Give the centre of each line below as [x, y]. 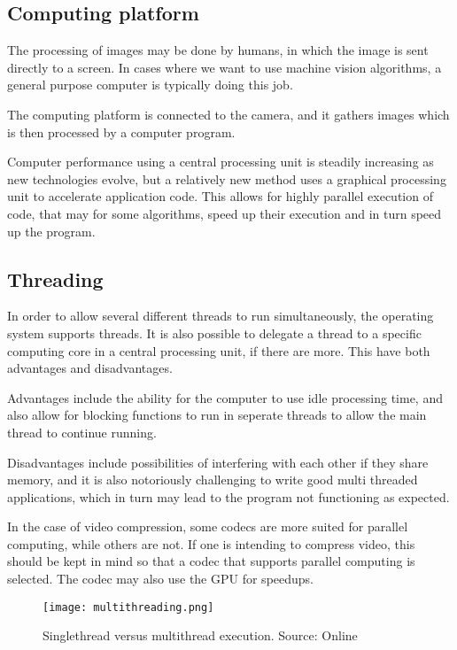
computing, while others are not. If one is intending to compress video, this [211, 543]
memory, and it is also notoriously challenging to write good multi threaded [213, 480]
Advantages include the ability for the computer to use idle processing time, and [225, 397]
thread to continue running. [82, 432]
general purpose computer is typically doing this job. [150, 85]
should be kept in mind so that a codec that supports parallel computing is [211, 561]
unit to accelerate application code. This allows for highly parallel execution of [220, 196]
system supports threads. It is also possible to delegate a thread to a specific [214, 333]
